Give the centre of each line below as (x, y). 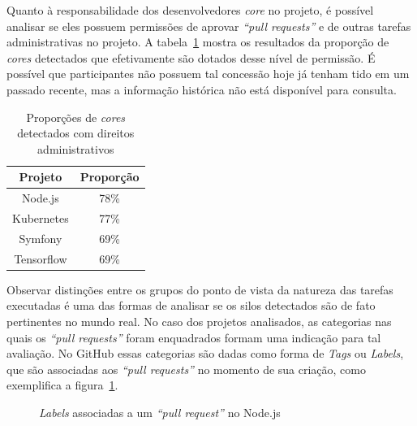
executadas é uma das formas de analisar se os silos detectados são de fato (191, 305)
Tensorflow (41, 258)
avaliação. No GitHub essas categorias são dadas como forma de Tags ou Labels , (205, 353)
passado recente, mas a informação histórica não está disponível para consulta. (202, 89)
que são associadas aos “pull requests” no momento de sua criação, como (186, 369)
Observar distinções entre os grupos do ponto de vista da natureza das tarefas (200, 289)
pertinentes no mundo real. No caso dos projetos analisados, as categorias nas (199, 321)
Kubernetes (41, 218)
